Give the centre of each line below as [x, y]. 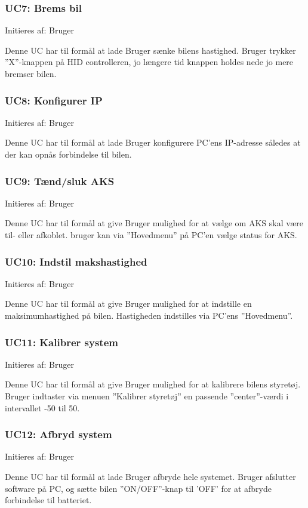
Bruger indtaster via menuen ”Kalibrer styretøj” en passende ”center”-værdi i [147, 396]
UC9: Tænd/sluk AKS [60, 181]
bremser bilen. [31, 73]
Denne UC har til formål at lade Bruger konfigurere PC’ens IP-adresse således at [153, 142]
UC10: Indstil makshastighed [76, 261]
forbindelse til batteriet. [48, 500]
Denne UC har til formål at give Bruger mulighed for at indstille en [128, 304]
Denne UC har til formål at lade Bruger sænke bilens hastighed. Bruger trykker [150, 50]
